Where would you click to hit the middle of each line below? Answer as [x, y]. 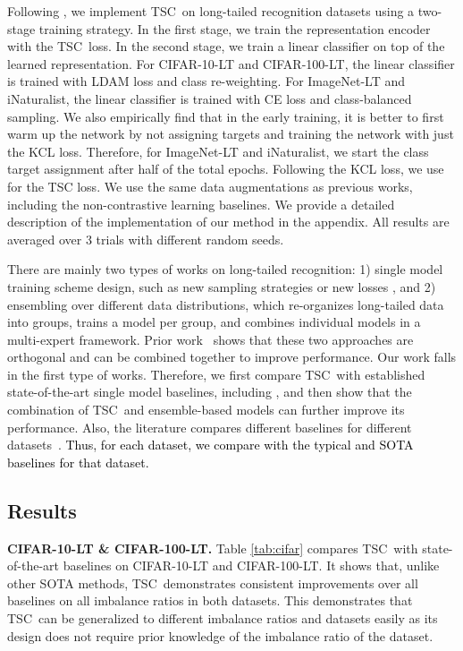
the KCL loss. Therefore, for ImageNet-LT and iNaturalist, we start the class [218, 151]
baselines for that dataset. [78, 462]
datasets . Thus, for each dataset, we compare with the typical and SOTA [210, 445]
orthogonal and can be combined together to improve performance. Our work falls [232, 357]
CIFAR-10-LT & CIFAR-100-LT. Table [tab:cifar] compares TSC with [213, 548]
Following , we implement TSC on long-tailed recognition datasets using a [211, 11]
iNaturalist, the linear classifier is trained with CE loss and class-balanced [210, 98]
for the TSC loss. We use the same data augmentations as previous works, [210, 186]
